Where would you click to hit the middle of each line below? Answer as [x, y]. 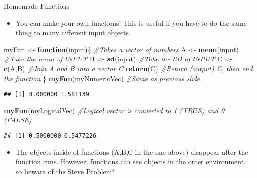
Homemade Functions [37, 6]
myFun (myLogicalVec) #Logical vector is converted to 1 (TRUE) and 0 [114, 110]
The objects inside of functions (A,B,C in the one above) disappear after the [132, 151]
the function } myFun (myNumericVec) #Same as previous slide [102, 78]
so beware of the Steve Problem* [65, 171]
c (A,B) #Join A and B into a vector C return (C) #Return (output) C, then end [128, 68]
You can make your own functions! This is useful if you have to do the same [131, 23]
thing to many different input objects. [73, 32]
